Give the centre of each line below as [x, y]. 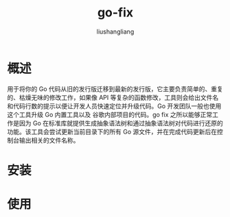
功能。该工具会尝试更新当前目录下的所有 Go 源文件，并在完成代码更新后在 [112, 131]
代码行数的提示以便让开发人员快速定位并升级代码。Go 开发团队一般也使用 [117, 106]
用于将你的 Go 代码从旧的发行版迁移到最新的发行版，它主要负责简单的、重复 [115, 89]
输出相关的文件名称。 [49, 140]
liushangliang [115, 31]
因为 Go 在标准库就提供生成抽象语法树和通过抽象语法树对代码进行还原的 [121, 123]
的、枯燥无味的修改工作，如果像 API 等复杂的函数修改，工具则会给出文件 [110, 97]
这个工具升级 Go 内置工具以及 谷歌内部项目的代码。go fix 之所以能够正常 [110, 114]
